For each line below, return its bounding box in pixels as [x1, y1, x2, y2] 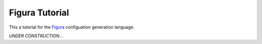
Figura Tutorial [9, 7, 69, 18]
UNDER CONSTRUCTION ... [9, 33, 63, 39]
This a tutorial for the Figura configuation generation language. [9, 24, 134, 30]
